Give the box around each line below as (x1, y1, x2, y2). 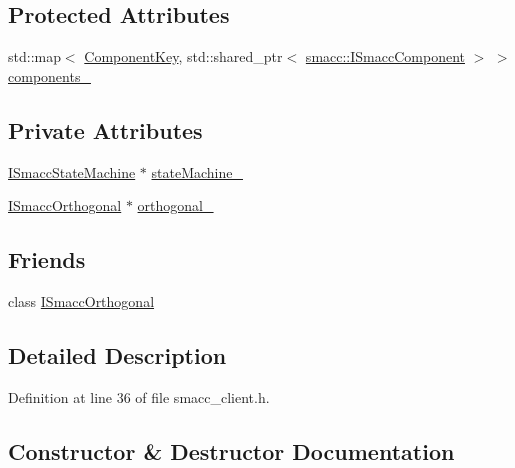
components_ (8, 65, 91, 86)
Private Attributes (8, 114, 203, 145)
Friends (8, 244, 86, 275)
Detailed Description (8, 339, 227, 370)
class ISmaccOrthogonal (8, 290, 155, 311)
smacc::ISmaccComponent (305, 46, 465, 67)
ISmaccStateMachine (8, 161, 136, 182)
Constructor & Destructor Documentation (8, 435, 455, 466)
